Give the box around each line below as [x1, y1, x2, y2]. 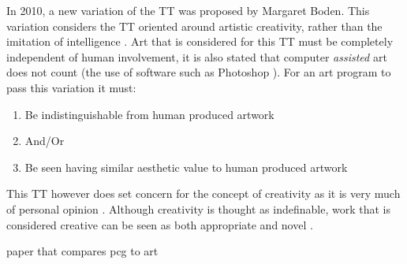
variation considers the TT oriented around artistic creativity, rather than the [6, 17, 383, 34]
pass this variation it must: [6, 79, 136, 95]
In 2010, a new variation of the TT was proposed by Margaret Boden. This [6, 2, 370, 18]
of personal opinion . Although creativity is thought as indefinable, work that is [6, 200, 390, 217]
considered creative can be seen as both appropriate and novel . [6, 216, 313, 232]
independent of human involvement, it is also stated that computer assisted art [6, 48, 387, 65]
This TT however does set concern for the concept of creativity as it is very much [6, 185, 401, 202]
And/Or [24, 132, 65, 149]
